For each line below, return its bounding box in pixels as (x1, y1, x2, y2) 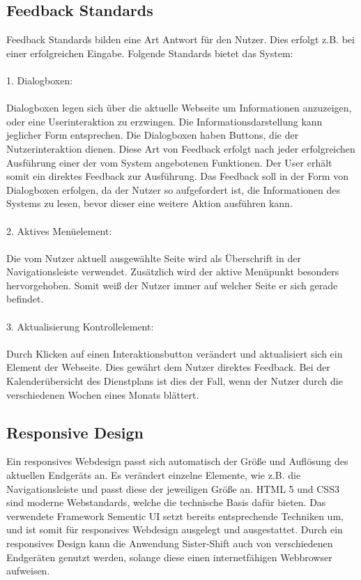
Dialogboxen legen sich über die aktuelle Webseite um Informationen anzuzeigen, (6, 100, 352, 115)
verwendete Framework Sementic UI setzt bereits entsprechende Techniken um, (6, 508, 344, 523)
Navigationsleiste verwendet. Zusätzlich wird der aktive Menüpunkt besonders (6, 264, 339, 279)
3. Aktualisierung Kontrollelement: (6, 319, 154, 333)
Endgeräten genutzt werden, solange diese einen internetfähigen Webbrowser (6, 549, 332, 564)
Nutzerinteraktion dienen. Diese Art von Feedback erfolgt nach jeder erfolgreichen (6, 141, 355, 155)
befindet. (6, 291, 44, 306)
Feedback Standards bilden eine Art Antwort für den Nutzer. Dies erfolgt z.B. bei (6, 32, 355, 47)
